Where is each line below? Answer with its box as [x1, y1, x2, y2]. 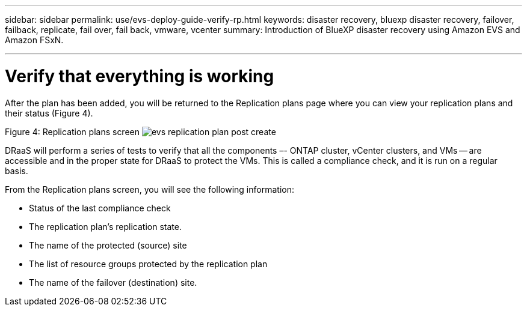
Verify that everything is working [5, 65, 274, 86]
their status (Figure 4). [5, 107, 93, 118]
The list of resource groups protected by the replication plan [29, 258, 268, 269]
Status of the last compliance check [29, 202, 171, 213]
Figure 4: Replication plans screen [5, 126, 140, 137]
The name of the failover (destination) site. [29, 277, 197, 288]
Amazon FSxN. [5, 35, 64, 45]
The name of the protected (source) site [29, 240, 187, 250]
